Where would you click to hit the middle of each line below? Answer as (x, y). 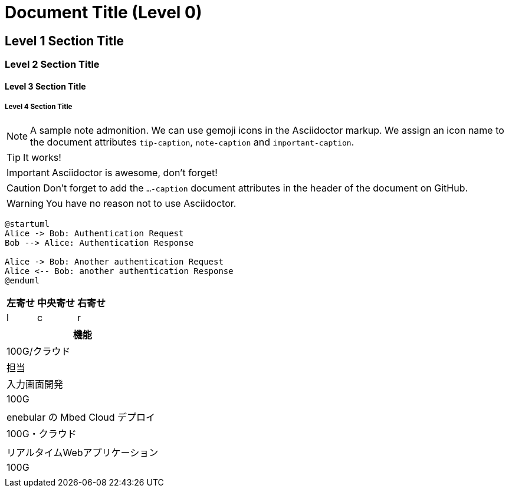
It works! (42, 157)
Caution (24, 188)
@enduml (22, 280)
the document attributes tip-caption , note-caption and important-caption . (192, 142)
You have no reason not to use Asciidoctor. (141, 203)
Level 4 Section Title (39, 107)
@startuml (27, 224)
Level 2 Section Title (52, 65)
